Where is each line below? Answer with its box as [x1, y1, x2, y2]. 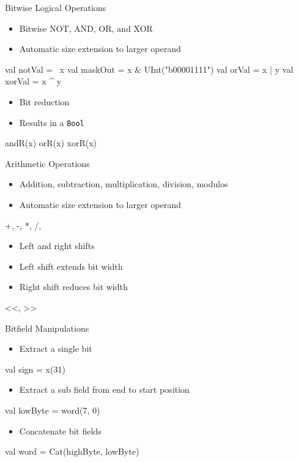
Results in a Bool [19, 116, 84, 129]
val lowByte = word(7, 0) [5, 403, 100, 416]
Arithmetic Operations [5, 157, 90, 170]
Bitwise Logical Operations [5, 1, 106, 13]
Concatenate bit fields [19, 424, 102, 437]
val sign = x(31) [5, 362, 65, 375]
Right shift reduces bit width [19, 280, 128, 293]
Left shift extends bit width [19, 259, 123, 272]
